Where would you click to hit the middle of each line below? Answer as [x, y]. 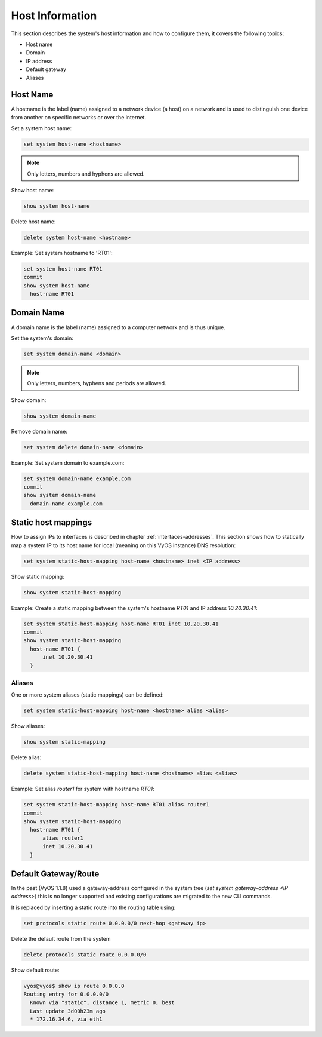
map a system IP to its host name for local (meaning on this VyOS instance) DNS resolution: [123, 545]
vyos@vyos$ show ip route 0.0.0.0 [74, 986]
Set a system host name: [41, 128]
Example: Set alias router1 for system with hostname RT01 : [83, 789]
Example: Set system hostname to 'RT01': [62, 253]
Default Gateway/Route [55, 874]
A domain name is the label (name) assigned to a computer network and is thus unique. [118, 327]
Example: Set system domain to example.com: [68, 462]
